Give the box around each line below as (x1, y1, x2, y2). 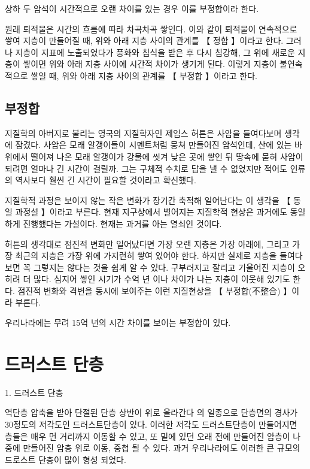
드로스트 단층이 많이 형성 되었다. (5, 453, 126, 465)
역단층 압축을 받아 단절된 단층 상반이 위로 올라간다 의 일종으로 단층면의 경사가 (5, 406, 298, 419)
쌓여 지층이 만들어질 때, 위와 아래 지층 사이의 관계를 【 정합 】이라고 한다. (5, 34, 284, 47)
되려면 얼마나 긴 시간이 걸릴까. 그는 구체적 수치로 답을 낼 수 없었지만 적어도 (5, 162, 287, 174)
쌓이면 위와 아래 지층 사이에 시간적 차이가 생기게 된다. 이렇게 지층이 (23, 58, 277, 70)
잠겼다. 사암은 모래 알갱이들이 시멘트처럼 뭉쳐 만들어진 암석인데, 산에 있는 (15, 138, 292, 151)
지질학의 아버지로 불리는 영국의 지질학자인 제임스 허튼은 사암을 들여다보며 (5, 126, 282, 139)
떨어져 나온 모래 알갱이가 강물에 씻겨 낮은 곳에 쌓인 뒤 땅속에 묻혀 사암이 (31, 150, 303, 162)
